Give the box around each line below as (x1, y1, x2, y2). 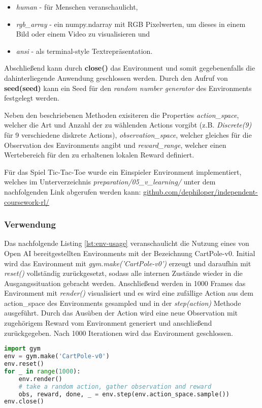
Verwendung (4, 218, 56, 231)
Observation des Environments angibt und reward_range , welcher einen (4, 139, 226, 150)
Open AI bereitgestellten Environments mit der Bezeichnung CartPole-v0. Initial (4, 247, 255, 258)
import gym (4, 345, 41, 353)
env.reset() (4, 360, 44, 367)
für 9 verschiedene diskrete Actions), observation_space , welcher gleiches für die (4, 129, 252, 140)
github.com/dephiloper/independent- (143, 186, 258, 197)
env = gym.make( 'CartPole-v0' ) (4, 353, 110, 360)
